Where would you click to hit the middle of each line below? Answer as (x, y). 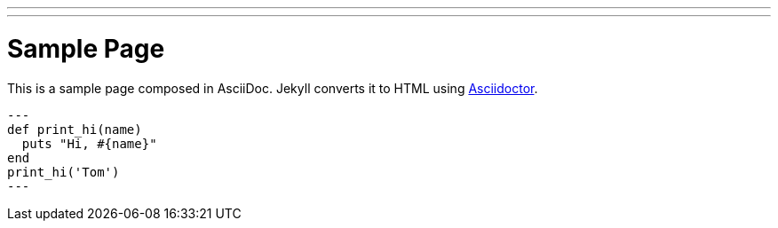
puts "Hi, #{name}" (89, 143)
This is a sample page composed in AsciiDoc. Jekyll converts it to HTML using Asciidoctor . (273, 88)
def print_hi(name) (75, 129)
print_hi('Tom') (64, 172)
